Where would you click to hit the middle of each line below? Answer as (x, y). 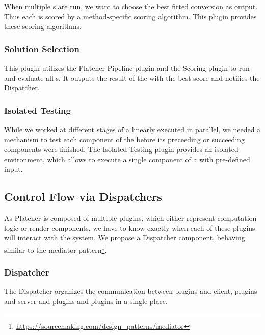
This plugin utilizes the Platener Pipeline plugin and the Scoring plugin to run (127, 68)
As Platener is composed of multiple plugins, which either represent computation (130, 218)
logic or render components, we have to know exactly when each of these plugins (130, 227)
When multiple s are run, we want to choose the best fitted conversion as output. (131, 6)
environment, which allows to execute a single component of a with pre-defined (127, 159)
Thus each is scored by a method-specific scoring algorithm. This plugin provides (130, 16)
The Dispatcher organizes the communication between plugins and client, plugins (131, 291)
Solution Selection (42, 49)
